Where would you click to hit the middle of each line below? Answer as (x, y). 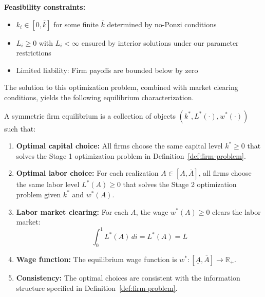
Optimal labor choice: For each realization (87, 173)
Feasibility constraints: (45, 7)
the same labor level (48, 184)
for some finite (76, 24)
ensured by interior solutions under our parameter (160, 42)
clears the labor (236, 211)
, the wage (152, 211)
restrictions (34, 53)
